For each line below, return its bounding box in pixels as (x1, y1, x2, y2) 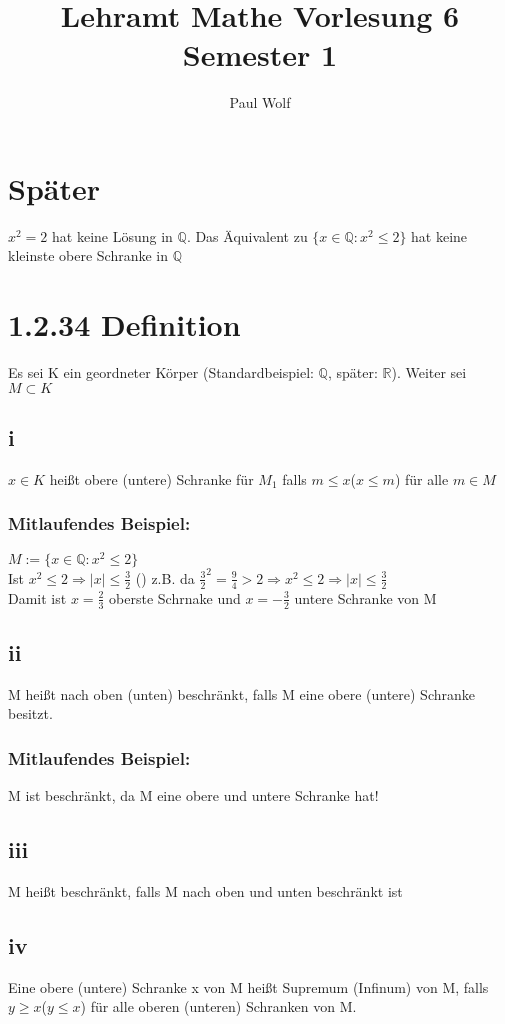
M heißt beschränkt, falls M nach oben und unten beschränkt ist (8, 880, 403, 901)
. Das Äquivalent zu (186, 225, 308, 246)
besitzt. (8, 703, 53, 724)
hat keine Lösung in (52, 225, 173, 246)
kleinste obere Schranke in (8, 245, 168, 266)
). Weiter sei (391, 362, 467, 383)
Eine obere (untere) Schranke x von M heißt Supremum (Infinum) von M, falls (8, 976, 489, 997)
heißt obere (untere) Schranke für (49, 468, 254, 489)
